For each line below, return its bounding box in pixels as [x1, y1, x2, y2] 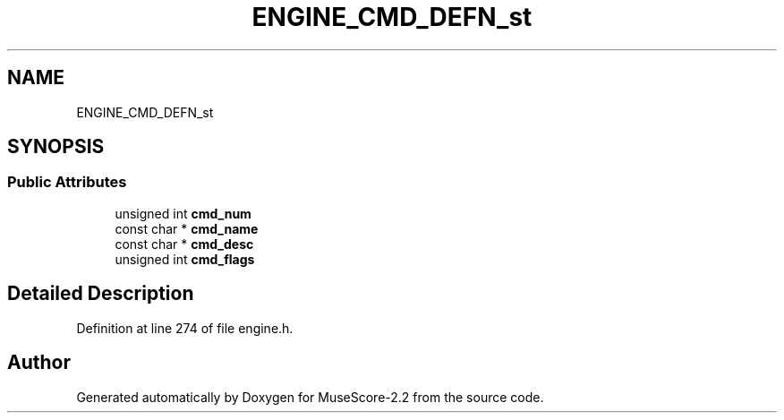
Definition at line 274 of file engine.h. [76, 320, 294, 336]
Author [7, 351, 71, 374]
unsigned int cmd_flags [115, 251, 255, 267]
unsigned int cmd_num [115, 205, 251, 221]
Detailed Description [7, 282, 194, 305]
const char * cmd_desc [115, 236, 254, 252]
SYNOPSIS [7, 135, 105, 159]
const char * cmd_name [115, 220, 259, 236]
